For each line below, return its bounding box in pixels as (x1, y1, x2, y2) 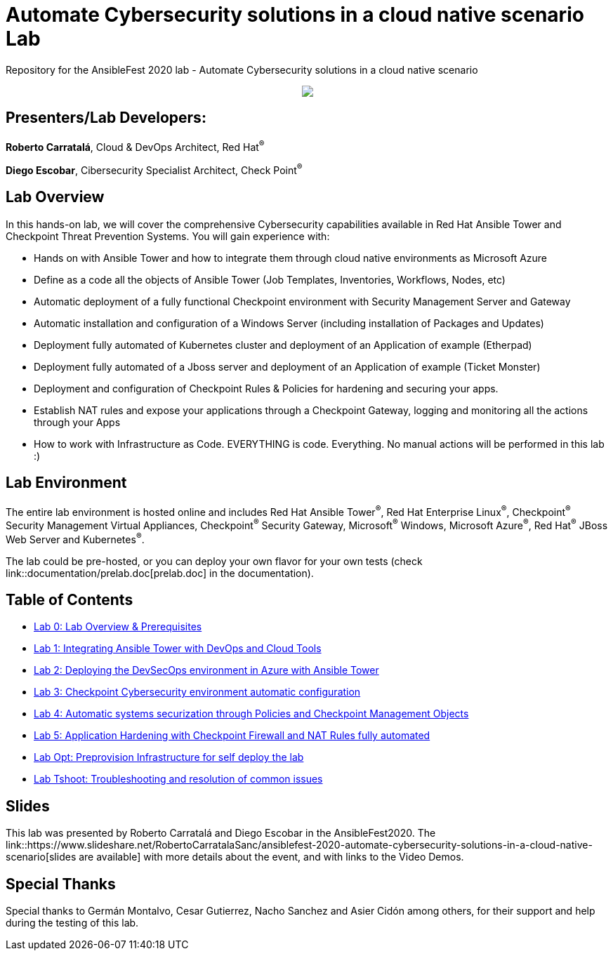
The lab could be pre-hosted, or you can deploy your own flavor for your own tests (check (6, 555, 423, 567)
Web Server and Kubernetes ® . (6, 531, 145, 545)
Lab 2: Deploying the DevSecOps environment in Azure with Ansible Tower (34, 664, 379, 677)
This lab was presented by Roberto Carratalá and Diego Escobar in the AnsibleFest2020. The (6, 827, 436, 839)
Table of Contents (6, 590, 133, 609)
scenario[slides (6, 851, 77, 863)
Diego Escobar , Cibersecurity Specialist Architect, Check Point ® (6, 162, 303, 176)
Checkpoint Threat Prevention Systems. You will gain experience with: (6, 230, 330, 242)
